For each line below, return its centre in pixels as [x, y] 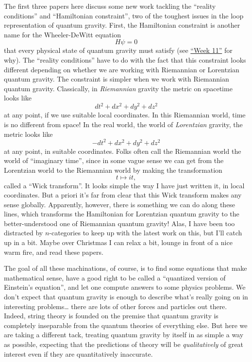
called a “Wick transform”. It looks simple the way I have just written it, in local [124, 185]
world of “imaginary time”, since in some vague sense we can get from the [114, 160]
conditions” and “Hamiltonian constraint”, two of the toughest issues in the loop [124, 15]
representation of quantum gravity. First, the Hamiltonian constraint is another [122, 25]
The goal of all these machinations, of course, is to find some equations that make [126, 268]
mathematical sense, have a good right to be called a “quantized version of [115, 277]
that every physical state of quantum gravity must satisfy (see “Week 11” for [118, 50]
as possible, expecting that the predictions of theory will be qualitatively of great [124, 344]
